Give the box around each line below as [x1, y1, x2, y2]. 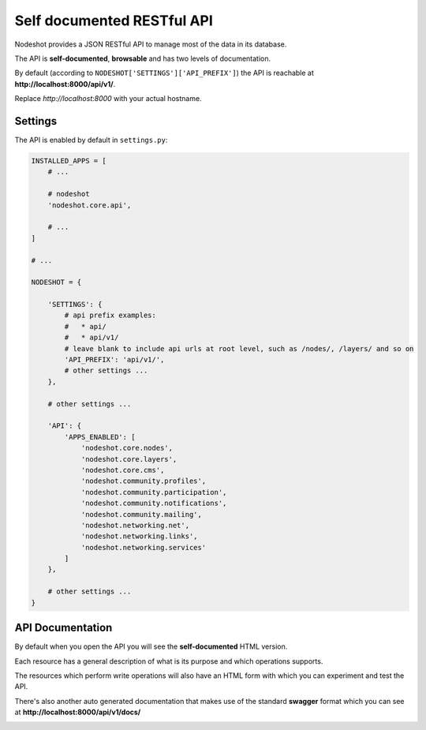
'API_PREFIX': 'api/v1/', [64, 355, 165, 365]
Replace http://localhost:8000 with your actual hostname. [14, 94, 202, 103]
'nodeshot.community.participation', [80, 488, 227, 496]
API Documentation [14, 621, 113, 635]
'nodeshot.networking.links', [80, 532, 198, 541]
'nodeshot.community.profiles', [80, 477, 207, 485]
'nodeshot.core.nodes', [80, 444, 174, 453]
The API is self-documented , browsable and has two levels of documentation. [14, 54, 271, 63]
